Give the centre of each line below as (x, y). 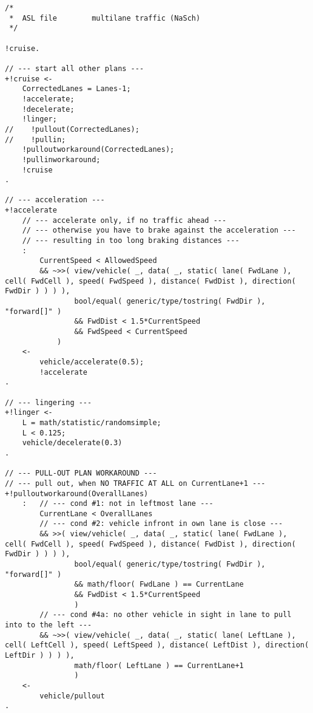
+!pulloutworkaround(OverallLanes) (77, 493)
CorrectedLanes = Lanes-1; (76, 89)
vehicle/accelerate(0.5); (92, 362)
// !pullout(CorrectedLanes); (72, 129)
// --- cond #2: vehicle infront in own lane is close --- (161, 524)
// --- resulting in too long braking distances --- (131, 241)
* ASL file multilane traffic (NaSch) (105, 18)
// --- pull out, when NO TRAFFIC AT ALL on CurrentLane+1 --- (135, 483)
